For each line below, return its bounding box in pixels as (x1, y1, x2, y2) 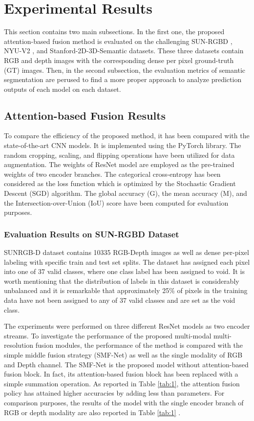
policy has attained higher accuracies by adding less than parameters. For (4, 388, 225, 398)
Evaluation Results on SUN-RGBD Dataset (4, 228, 179, 240)
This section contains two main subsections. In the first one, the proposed (4, 26, 225, 37)
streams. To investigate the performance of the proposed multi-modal (4, 330, 212, 340)
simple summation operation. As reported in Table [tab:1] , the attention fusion (4, 378, 240, 388)
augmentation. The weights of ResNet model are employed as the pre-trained (4, 159, 234, 169)
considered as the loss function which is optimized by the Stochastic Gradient (4, 178, 236, 189)
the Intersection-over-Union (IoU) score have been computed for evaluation (4, 197, 229, 208)
